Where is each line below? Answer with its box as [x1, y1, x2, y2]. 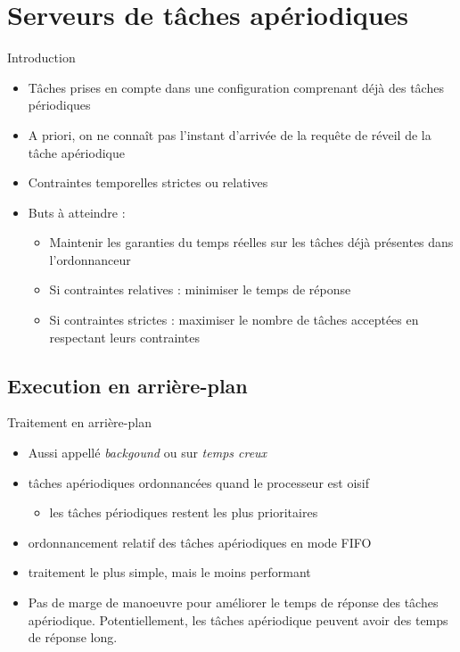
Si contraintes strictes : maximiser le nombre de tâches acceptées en [49, 310, 419, 329]
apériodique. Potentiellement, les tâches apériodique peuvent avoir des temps [28, 610, 448, 629]
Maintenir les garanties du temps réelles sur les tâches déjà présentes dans [49, 233, 454, 252]
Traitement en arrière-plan [7, 413, 152, 432]
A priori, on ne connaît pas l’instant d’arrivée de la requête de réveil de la [28, 125, 431, 144]
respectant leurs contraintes [49, 327, 200, 346]
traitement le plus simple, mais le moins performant [28, 563, 311, 582]
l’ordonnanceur [49, 250, 131, 268]
